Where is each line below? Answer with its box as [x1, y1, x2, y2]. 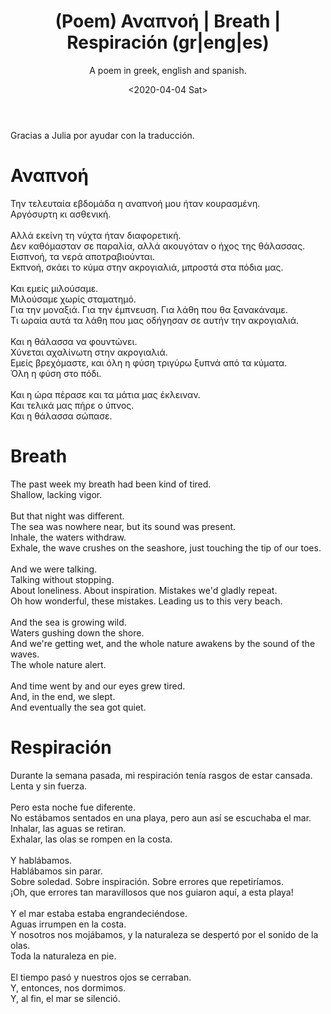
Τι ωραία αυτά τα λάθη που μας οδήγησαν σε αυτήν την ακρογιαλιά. [10, 314, 300, 326]
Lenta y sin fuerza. [10, 780, 88, 792]
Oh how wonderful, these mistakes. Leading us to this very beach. [10, 595, 283, 607]
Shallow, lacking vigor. [10, 488, 103, 500]
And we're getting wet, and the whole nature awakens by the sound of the [10, 637, 316, 649]
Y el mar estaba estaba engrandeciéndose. [10, 907, 188, 919]
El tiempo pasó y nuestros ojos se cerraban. [10, 971, 192, 983]
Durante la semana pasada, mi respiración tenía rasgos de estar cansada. [10, 769, 313, 781]
